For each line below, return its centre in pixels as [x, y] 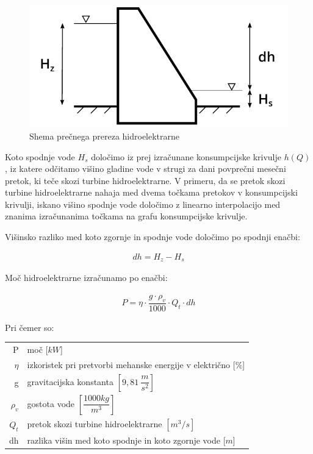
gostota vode [51, 403]
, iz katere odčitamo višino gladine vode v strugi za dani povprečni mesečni [146, 168]
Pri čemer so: [30, 327]
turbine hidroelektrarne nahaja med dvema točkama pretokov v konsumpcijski [151, 192]
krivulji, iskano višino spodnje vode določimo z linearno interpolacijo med [143, 204]
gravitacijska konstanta [70, 381]
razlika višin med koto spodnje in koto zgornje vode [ [126, 440]
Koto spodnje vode [40, 156]
